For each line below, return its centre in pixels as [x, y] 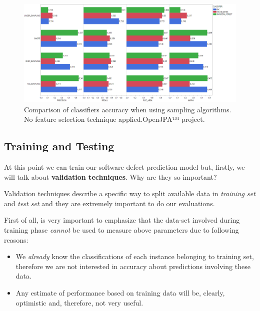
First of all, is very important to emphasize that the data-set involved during [122, 220]
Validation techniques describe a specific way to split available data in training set [130, 193]
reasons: [16, 239]
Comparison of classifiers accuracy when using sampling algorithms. [128, 109]
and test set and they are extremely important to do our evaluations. [109, 203]
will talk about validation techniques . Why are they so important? [110, 176]
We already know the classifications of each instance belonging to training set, [135, 256]
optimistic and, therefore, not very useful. [79, 302]
